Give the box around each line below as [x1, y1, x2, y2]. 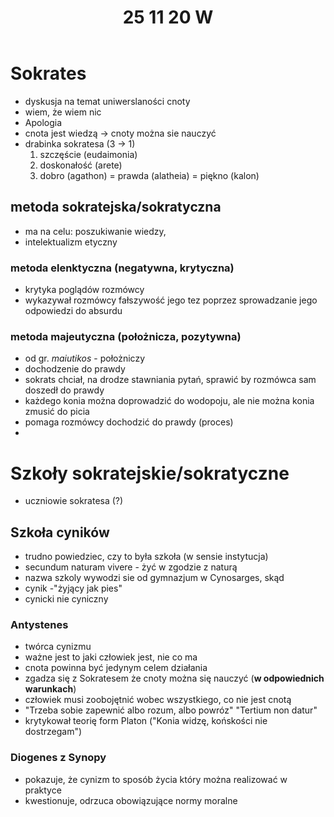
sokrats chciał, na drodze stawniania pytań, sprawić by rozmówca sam [24, 374, 317, 386]
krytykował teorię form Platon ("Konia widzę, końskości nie [24, 715, 268, 727]
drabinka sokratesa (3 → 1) [24, 137, 136, 150]
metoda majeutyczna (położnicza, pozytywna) [10, 329, 242, 343]
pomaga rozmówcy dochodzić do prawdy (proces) [24, 416, 234, 428]
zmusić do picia [24, 406, 90, 418]
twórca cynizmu [24, 641, 92, 653]
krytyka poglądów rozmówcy [24, 284, 145, 296]
